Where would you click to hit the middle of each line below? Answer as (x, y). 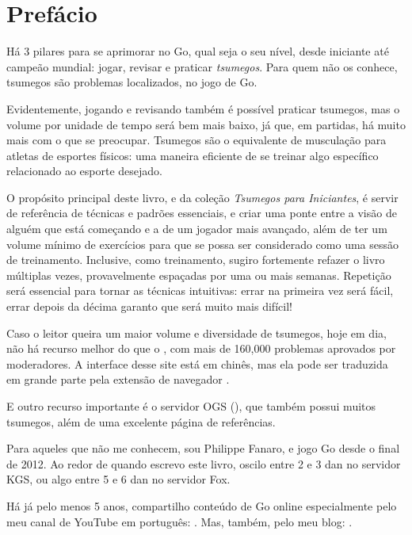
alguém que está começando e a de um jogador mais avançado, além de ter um (197, 229)
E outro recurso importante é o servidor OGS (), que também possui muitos (191, 406)
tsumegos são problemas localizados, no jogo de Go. (132, 82)
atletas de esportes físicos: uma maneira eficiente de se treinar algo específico (193, 155)
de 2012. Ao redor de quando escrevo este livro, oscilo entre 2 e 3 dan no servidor (204, 463)
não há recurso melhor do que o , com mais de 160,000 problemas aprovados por (201, 348)
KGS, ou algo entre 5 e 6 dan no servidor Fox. (118, 479)
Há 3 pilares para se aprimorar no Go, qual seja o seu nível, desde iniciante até (198, 51)
